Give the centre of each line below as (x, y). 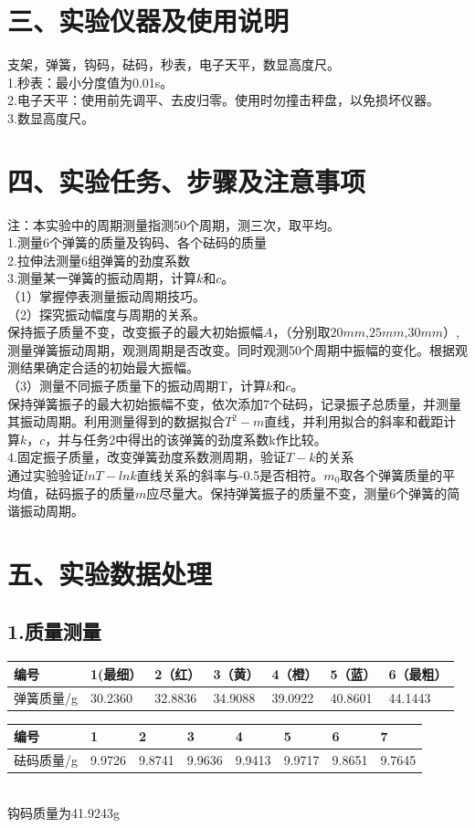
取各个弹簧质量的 (391, 474)
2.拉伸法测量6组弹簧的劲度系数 (99, 260)
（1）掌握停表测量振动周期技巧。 (106, 296)
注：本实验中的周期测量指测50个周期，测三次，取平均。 (174, 224)
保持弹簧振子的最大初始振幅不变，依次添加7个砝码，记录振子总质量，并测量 (234, 403)
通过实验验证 (46, 474)
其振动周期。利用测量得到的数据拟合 (116, 421)
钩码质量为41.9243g (63, 812)
